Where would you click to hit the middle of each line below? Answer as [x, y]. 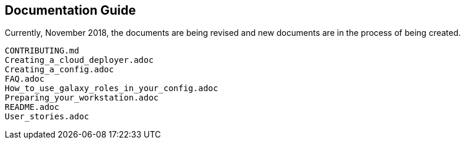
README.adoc [32, 107]
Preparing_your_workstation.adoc [82, 98]
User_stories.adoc [47, 117]
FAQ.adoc [25, 79]
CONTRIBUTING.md [42, 51]
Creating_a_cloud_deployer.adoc [79, 60]
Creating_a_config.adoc [59, 70]
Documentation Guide [70, 10]
